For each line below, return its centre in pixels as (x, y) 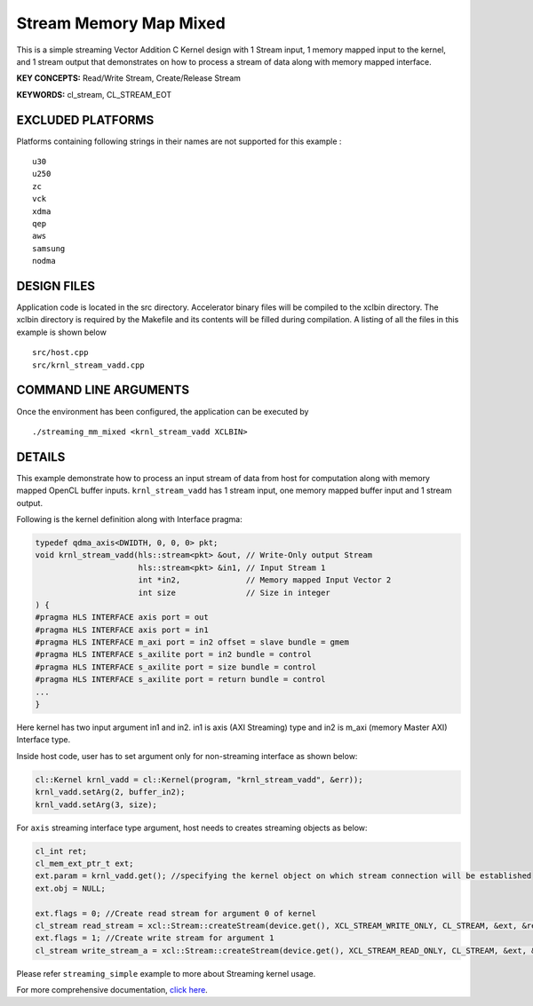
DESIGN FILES (56, 285)
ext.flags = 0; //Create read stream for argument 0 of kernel (176, 913)
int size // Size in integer (234, 592)
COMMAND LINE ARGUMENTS (103, 390)
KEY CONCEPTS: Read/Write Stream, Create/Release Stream (129, 78)
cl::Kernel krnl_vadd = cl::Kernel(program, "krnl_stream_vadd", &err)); (199, 780)
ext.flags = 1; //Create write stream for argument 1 (155, 938)
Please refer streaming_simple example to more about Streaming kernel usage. (166, 973)
